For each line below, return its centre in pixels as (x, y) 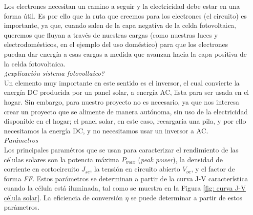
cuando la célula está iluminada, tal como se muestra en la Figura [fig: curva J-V (125, 188)
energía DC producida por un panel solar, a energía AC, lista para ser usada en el (126, 92)
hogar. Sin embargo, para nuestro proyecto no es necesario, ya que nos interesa (122, 101)
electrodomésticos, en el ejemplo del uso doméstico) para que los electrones (116, 44)
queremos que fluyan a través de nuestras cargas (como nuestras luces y (111, 34)
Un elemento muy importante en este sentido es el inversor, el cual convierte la (122, 82)
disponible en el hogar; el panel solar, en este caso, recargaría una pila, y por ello (125, 121)
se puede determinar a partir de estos (187, 197)
